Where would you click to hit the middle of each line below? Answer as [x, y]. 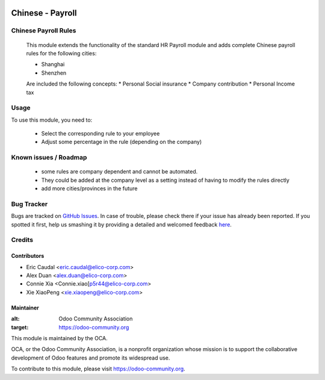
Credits [22, 240]
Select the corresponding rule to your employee [101, 134]
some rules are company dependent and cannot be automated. [119, 172]
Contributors [28, 256]
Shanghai [53, 64]
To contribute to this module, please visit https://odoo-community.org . [98, 369]
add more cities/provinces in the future [89, 188]
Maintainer [25, 308]
